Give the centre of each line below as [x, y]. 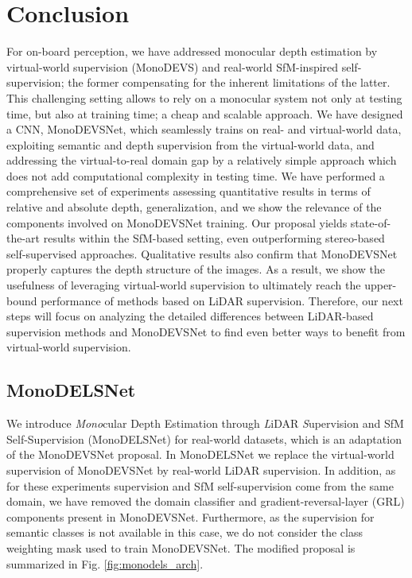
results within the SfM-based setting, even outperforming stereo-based [214, 238]
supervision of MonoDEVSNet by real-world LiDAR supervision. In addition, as [201, 469]
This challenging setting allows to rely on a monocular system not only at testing [204, 97]
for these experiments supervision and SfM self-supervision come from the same [200, 485]
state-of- [371, 222]
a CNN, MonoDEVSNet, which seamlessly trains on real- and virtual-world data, [204, 129]
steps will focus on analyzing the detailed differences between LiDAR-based [190, 316]
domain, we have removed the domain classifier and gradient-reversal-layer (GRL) [206, 501]
